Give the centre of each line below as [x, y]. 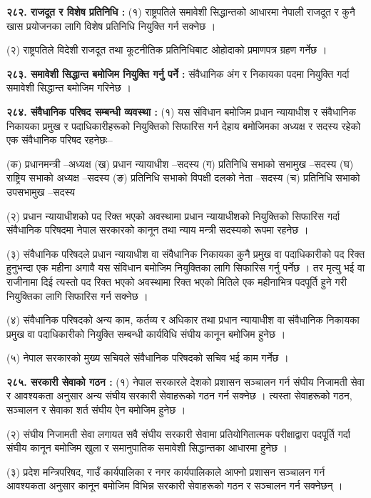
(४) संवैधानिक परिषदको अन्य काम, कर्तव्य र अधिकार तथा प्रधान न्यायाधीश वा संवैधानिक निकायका [183, 320]
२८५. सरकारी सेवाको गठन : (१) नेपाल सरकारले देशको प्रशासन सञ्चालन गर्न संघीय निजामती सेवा [185, 381]
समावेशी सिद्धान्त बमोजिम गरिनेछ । [69, 88]
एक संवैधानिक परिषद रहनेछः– [60, 140]
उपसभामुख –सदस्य [41, 191]
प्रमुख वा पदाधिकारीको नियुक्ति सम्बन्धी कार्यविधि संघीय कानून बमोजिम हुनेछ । [146, 333]
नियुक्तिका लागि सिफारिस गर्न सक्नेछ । [77, 295]
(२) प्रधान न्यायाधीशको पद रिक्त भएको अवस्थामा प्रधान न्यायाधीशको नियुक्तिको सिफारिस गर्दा [173, 215]
